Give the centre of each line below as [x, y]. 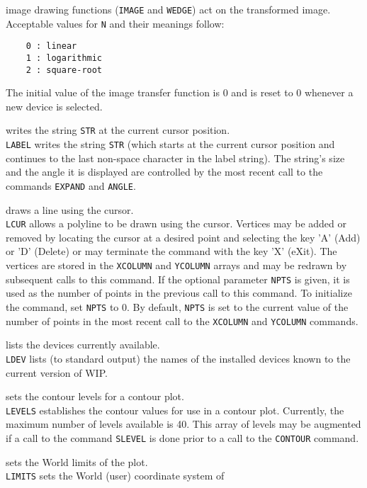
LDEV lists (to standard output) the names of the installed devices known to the [178, 358]
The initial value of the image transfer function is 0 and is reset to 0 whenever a [180, 92]
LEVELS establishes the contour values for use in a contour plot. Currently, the [175, 410]
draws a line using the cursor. [70, 209]
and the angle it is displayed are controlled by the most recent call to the [164, 172]
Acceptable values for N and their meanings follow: [115, 23]
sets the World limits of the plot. [77, 461]
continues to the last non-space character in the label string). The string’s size [175, 158]
